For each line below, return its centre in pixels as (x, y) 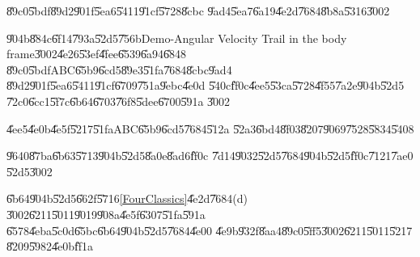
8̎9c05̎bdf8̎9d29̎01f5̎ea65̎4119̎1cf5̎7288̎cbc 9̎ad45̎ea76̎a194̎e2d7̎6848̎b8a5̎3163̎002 (198, 11)
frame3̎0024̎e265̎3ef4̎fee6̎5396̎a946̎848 (97, 54)
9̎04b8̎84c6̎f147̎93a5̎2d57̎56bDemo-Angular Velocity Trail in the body (177, 38)
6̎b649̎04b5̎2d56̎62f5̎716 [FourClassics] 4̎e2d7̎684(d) (127, 198)
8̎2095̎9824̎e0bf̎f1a (50, 246)
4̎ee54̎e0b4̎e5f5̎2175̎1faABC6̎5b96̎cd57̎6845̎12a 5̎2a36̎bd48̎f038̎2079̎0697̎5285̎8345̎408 (210, 128)
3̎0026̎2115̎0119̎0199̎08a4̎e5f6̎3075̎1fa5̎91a (106, 214)
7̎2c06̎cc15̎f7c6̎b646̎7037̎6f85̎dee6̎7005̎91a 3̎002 (119, 101)
